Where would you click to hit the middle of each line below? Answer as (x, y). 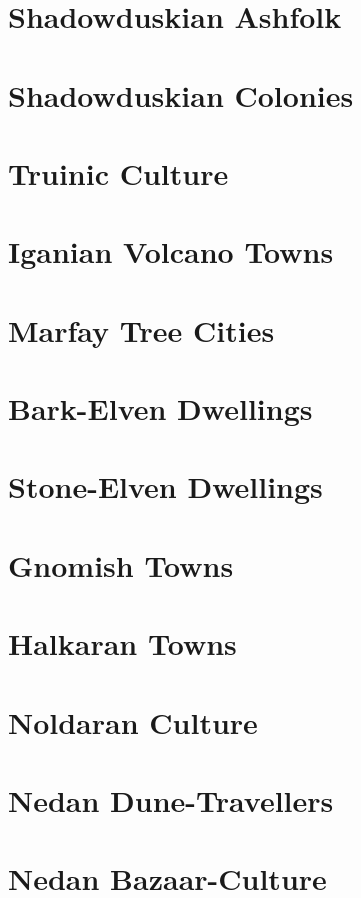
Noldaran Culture (133, 721)
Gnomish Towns (121, 564)
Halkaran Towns (122, 643)
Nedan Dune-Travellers (171, 799)
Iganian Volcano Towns (171, 251)
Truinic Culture (118, 172)
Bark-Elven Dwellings (160, 408)
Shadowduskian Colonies (181, 94)
